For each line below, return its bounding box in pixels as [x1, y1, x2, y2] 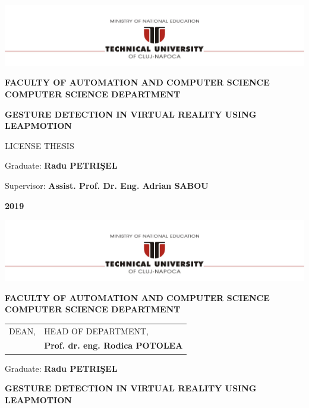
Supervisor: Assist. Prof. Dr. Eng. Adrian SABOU [5, 179, 209, 192]
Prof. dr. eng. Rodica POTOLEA [44, 339, 183, 352]
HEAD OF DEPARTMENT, [44, 324, 149, 337]
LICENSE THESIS [5, 139, 74, 151]
